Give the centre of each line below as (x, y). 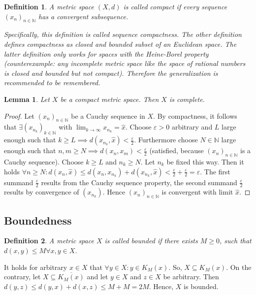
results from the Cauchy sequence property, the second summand (139, 182)
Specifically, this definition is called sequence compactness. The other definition (123, 34)
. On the (239, 267)
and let (97, 277)
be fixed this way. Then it (205, 161)
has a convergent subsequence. (83, 16)
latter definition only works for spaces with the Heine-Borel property (106, 53)
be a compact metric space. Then (110, 99)
